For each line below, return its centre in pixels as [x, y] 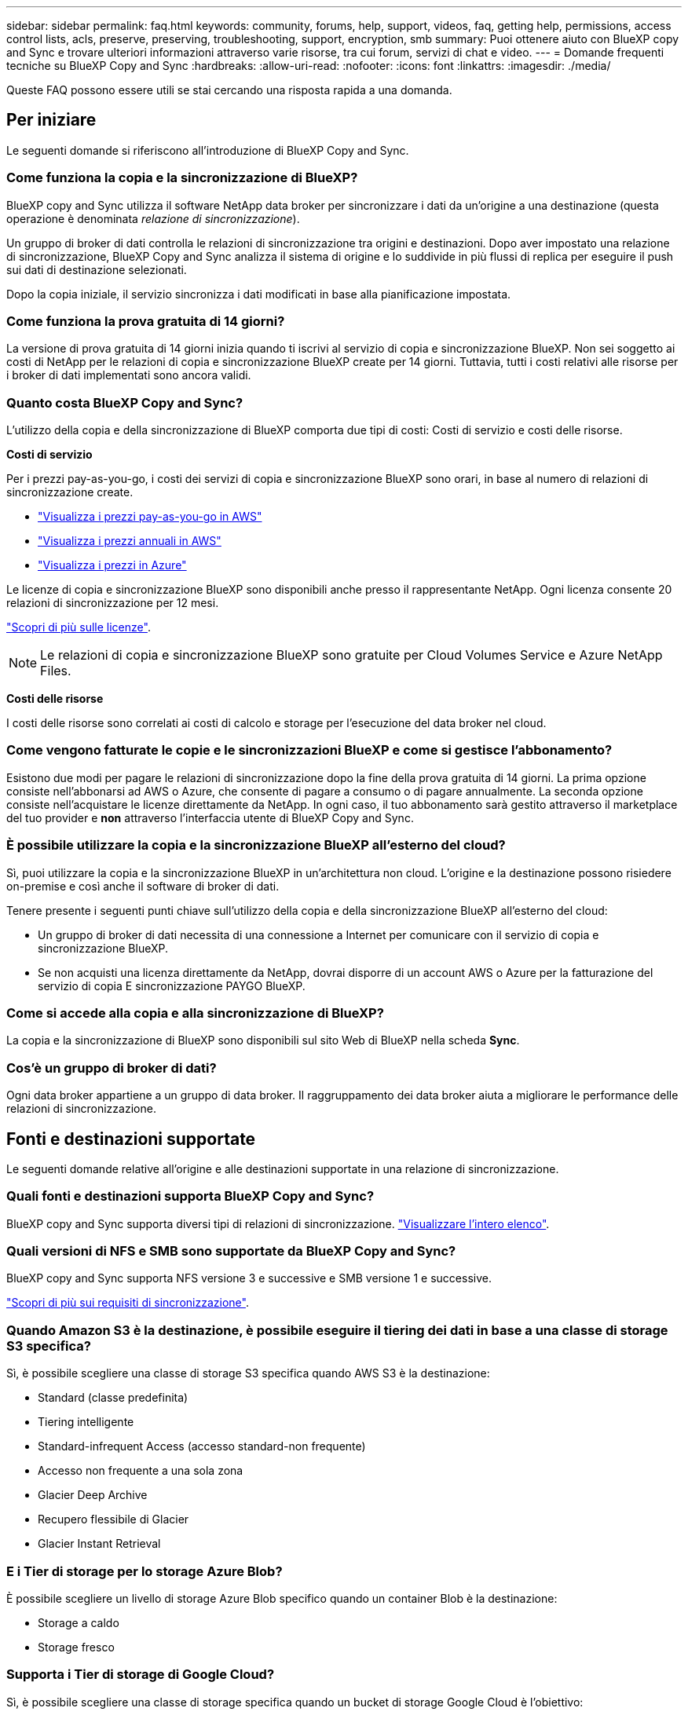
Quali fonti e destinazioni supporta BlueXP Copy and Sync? [190, 1196]
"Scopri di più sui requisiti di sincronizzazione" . [128, 1303]
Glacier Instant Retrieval [99, 1544]
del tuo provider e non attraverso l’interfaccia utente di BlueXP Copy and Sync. [210, 817]
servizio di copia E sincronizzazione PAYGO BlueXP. [172, 985]
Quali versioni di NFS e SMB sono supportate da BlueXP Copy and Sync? [231, 1251]
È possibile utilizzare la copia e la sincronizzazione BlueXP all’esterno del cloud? [256, 845]
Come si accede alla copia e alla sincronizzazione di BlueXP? [195, 1013]
